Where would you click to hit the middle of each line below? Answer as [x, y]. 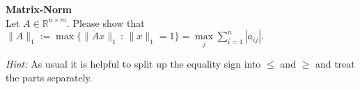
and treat [335, 64]
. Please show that [105, 22]
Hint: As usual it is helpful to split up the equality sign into [133, 64]
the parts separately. [49, 77]
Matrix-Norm [39, 9]
